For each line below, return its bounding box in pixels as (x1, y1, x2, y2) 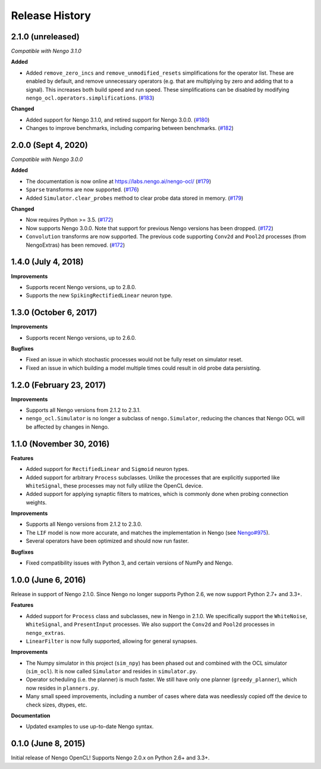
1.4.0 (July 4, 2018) (11, 257, 84, 267)
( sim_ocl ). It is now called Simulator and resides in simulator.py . (26, 668, 197, 675)
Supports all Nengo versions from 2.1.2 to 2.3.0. (26, 520, 143, 528)
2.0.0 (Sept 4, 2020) (11, 140, 89, 150)
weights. (26, 498, 47, 506)
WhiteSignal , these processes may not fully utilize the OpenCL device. (26, 482, 203, 489)
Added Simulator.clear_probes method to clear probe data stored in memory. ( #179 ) (26, 194, 244, 201)
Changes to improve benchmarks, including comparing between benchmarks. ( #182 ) (26, 125, 234, 132)
